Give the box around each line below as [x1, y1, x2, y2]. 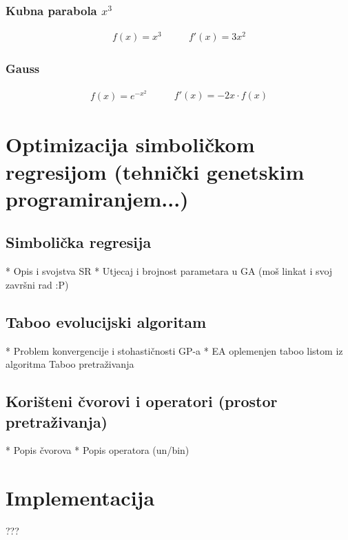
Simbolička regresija [6, 231, 152, 253]
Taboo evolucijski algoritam [6, 311, 207, 332]
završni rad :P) [6, 277, 69, 291]
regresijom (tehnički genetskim [6, 157, 305, 185]
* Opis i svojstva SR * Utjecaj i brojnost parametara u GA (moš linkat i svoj [6, 264, 333, 278]
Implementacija [6, 484, 155, 512]
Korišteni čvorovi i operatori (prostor [6, 391, 278, 412]
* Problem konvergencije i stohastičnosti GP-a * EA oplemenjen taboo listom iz [6, 343, 343, 357]
